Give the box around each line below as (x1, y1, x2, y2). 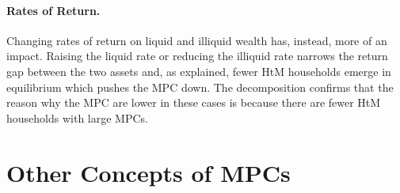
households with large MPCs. (6, 109, 148, 126)
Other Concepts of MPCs (6, 156, 291, 188)
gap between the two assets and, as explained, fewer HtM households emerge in (6, 62, 391, 79)
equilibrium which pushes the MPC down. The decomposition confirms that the (6, 78, 394, 95)
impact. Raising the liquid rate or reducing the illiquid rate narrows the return (6, 47, 388, 64)
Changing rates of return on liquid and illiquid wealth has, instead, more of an (6, 32, 387, 48)
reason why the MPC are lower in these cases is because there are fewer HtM (6, 94, 381, 111)
